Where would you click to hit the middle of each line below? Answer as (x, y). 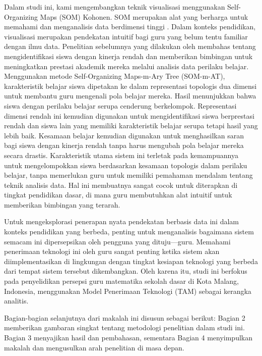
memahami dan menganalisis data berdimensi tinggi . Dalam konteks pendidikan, (130, 27)
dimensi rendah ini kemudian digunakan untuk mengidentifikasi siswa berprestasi (129, 115)
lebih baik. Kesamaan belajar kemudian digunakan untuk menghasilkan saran (124, 135)
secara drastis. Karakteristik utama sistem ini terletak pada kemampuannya (121, 155)
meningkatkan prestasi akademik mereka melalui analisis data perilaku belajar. (126, 66)
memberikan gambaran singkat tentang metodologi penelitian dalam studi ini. (124, 327)
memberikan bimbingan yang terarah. (62, 204)
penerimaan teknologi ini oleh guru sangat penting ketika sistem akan (112, 251)
